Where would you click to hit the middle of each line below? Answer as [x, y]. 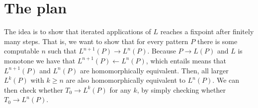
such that [62, 51]
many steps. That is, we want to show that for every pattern [96, 41]
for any [120, 89]
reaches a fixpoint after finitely [207, 31]
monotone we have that [40, 60]
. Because [162, 51]
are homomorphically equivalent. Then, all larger [154, 70]
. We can [226, 80]
